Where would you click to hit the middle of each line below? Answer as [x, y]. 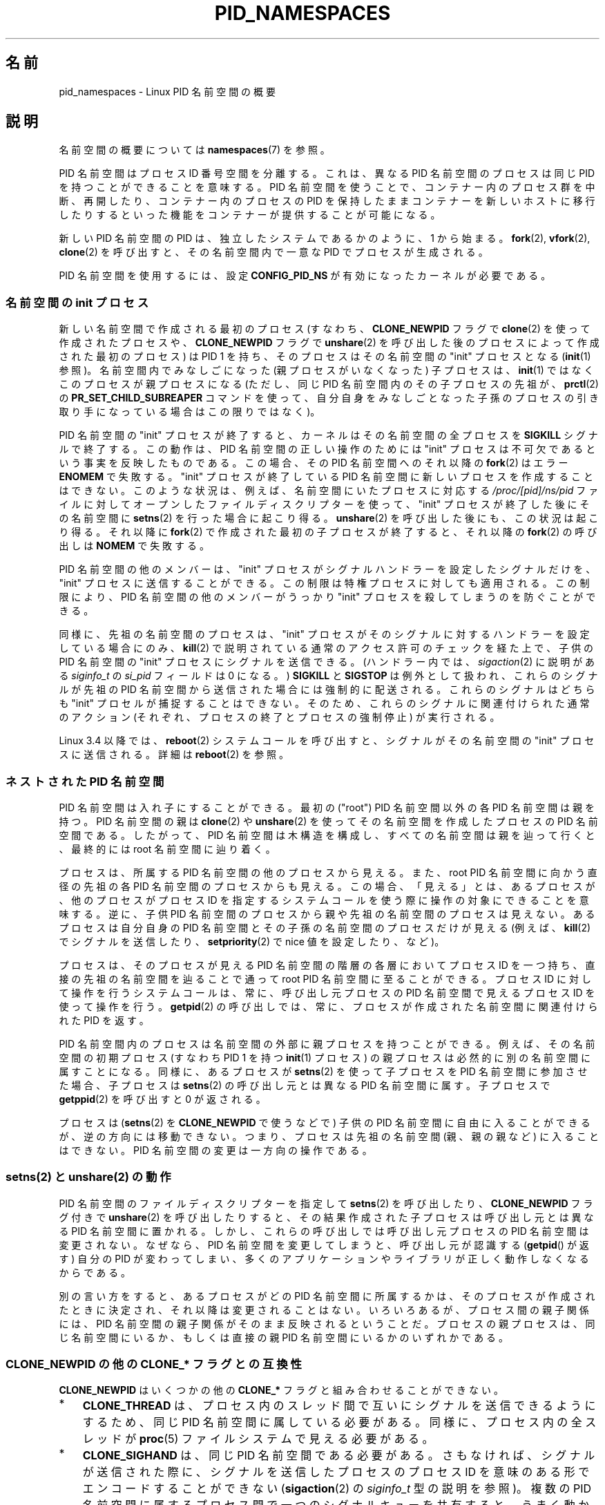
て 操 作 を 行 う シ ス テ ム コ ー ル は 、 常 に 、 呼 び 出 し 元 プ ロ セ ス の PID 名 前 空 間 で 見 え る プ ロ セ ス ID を [327, 992]
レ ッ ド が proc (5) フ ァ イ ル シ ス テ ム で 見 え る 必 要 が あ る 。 [258, 1439]
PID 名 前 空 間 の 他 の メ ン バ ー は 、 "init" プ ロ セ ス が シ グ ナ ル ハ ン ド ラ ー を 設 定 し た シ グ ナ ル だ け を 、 [327, 569]
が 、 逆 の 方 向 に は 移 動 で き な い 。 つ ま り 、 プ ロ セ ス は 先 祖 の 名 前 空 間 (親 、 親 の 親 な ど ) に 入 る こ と [329, 1136]
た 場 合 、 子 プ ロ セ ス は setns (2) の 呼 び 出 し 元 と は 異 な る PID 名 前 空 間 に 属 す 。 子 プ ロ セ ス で [305, 1085]
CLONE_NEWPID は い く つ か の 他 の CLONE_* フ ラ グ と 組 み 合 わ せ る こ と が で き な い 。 [281, 1390]
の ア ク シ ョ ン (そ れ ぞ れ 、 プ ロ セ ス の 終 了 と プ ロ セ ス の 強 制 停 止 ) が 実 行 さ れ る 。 [279, 717]
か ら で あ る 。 [95, 1272]
